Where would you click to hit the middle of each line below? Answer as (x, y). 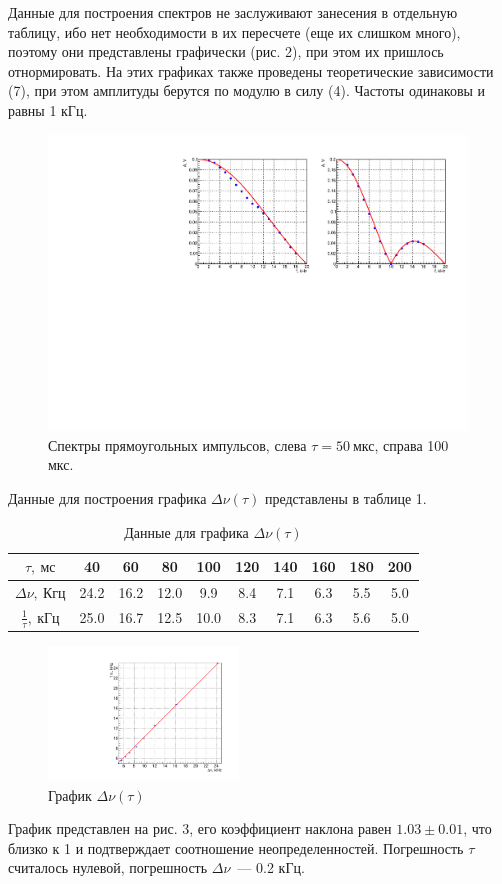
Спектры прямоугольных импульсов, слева (177, 444)
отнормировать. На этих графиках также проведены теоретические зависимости (251, 70)
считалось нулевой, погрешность (108, 867)
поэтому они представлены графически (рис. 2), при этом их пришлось (226, 51)
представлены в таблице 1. (345, 497)
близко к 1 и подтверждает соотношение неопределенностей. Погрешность (236, 847)
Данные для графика (186, 531)
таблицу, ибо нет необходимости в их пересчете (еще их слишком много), (234, 31)
